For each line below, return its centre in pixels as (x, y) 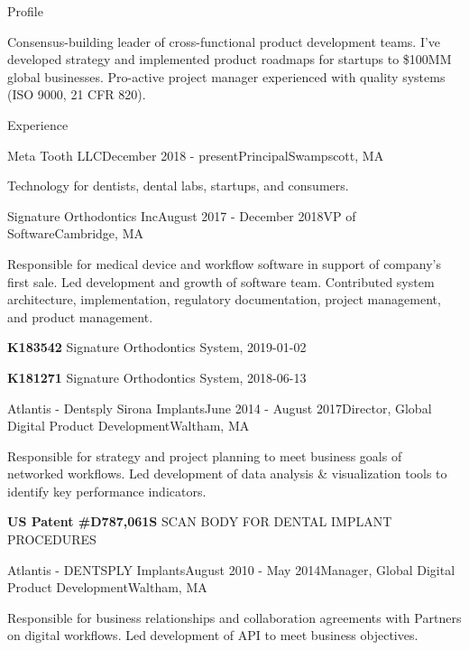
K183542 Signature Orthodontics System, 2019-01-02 (157, 347)
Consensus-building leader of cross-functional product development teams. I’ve (224, 41)
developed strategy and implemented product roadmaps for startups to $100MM (230, 59)
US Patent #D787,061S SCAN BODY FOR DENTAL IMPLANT (200, 521)
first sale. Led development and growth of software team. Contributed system (221, 281)
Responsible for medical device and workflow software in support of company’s (225, 263)
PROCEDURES (52, 539)
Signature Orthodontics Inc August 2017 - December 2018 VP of (182, 215)
